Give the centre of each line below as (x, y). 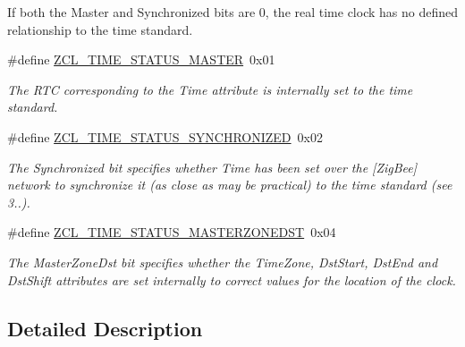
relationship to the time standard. (100, 29)
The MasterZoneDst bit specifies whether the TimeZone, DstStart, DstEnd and (223, 262)
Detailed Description (105, 328)
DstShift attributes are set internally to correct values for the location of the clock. (232, 279)
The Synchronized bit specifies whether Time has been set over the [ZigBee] (212, 167)
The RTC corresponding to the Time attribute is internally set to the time (210, 89)
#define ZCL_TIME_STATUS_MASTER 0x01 (141, 59)
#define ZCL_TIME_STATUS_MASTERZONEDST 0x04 (172, 232)
